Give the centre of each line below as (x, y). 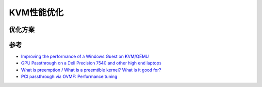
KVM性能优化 (36, 12)
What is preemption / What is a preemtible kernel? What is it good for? (91, 70)
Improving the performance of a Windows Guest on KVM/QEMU (85, 56)
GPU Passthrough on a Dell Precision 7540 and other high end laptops (91, 63)
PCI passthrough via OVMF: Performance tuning (69, 76)
